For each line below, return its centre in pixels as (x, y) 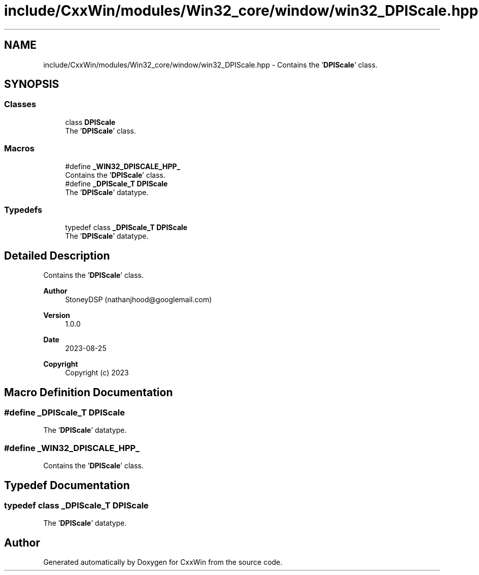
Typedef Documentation (67, 485)
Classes (20, 104)
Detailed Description (57, 255)
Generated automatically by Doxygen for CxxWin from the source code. (163, 562)
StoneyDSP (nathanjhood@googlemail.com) (139, 300)
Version (57, 315)
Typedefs (23, 210)
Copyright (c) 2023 (97, 373)
